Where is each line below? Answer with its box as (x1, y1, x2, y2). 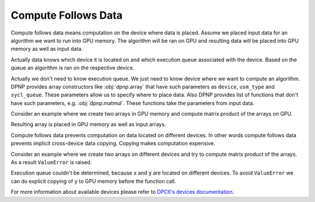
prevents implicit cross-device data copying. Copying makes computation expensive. (10, 140, 215, 147)
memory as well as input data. (10, 46, 83, 53)
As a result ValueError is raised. (10, 159, 92, 166)
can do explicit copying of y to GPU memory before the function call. (10, 177, 176, 184)
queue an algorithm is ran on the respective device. (10, 64, 135, 71)
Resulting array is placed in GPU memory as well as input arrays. (10, 121, 166, 128)
